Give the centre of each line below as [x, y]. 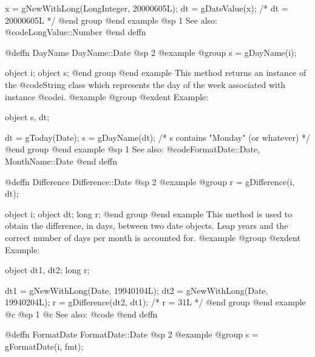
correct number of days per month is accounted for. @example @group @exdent [153, 237]
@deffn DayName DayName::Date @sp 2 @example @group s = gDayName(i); [151, 52]
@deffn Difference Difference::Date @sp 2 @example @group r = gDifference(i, [150, 181]
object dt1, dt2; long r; [47, 270]
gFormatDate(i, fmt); [44, 346]
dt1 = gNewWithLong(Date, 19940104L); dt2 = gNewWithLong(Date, [137, 290]
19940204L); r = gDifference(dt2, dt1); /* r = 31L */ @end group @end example [155, 302]
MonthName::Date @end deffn [61, 161]
